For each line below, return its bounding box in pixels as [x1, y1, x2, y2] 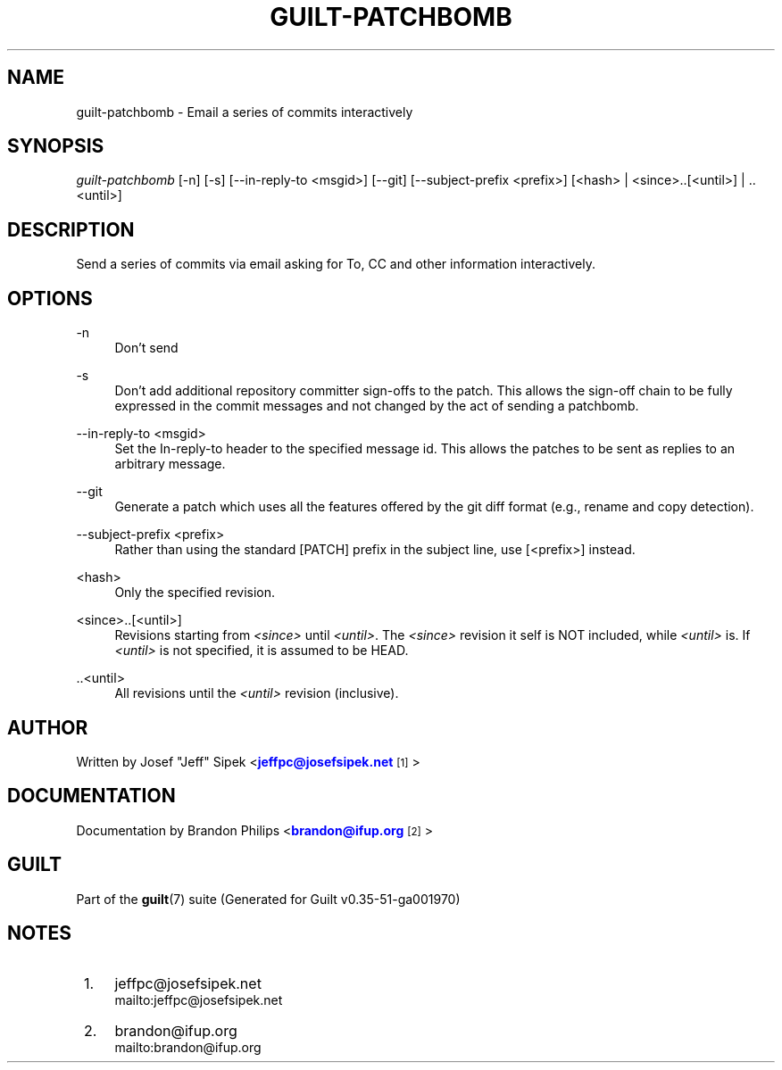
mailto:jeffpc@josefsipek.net [114, 991, 283, 1008]
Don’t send [114, 340, 179, 356]
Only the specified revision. [114, 585, 276, 601]
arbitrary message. [114, 456, 226, 472]
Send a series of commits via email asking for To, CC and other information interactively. [76, 256, 595, 272]
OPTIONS [7, 286, 93, 310]
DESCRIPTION [7, 218, 135, 241]
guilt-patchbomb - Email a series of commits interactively [76, 104, 413, 120]
